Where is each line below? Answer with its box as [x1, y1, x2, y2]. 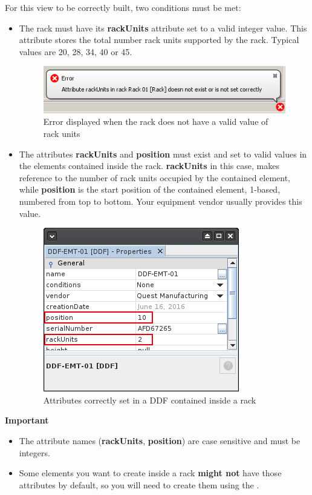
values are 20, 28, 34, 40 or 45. [19, 45, 132, 58]
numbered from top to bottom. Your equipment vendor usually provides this [19, 194, 302, 207]
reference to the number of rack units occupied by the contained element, [19, 171, 291, 184]
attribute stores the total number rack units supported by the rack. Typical [19, 33, 299, 46]
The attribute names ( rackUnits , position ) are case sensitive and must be [19, 434, 301, 447]
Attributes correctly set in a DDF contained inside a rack [43, 393, 256, 406]
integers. [19, 446, 50, 459]
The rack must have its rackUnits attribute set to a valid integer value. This [19, 21, 307, 34]
